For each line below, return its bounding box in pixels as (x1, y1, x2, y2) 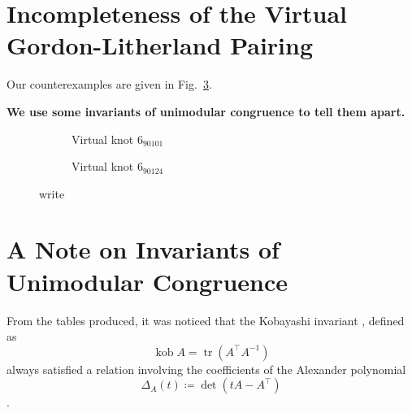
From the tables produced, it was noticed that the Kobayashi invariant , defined (7, 311, 405, 328)
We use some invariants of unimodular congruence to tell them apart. (7, 102, 405, 120)
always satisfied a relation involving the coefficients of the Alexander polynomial (7, 360, 406, 377)
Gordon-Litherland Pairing (7, 28, 314, 62)
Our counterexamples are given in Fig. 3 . (7, 76, 212, 93)
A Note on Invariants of (7, 233, 280, 266)
